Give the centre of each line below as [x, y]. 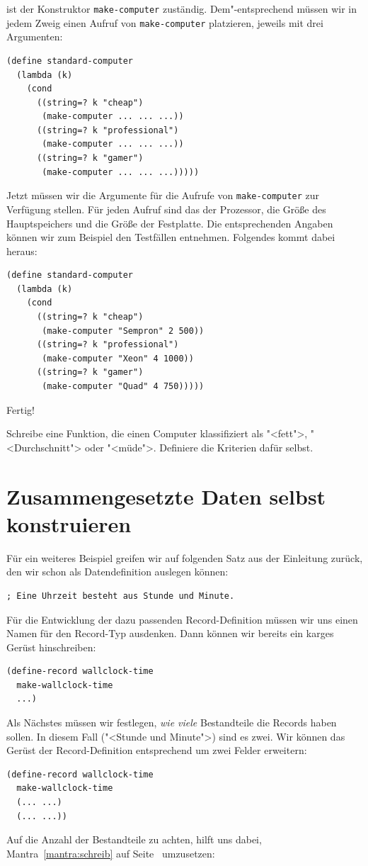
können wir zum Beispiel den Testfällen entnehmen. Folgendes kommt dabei [171, 237]
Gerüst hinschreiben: [51, 647]
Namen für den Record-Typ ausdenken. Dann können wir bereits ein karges [170, 633]
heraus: [22, 251]
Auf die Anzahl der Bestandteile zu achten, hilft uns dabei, [134, 839]
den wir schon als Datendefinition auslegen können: [117, 572]
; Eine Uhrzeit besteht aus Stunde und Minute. [121, 596]
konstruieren [69, 523]
